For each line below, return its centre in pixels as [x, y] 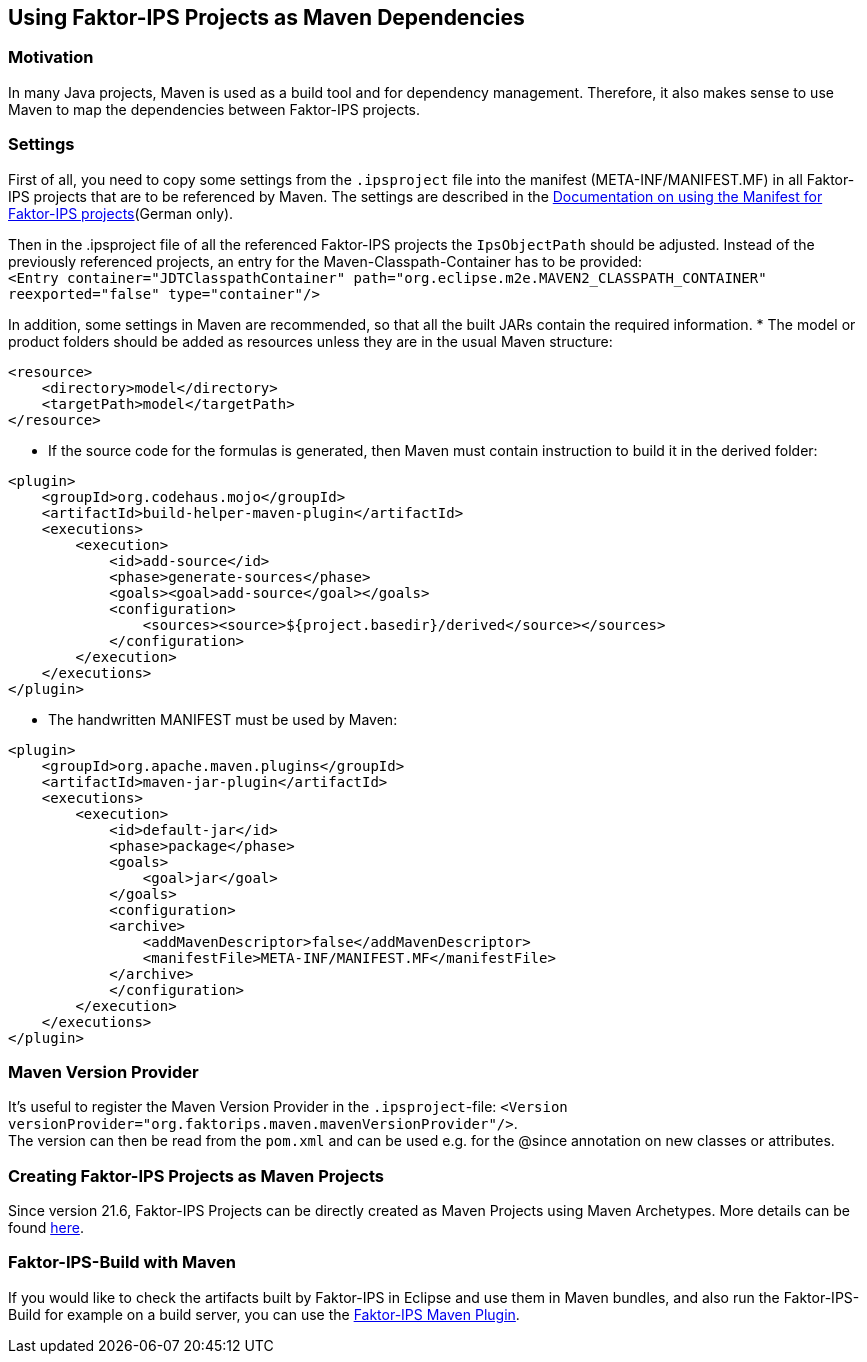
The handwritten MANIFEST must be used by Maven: [223, 719]
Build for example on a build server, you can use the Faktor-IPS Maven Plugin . [264, 1314]
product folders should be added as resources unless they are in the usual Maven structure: [310, 341]
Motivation [51, 57]
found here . [46, 1228]
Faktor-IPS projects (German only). [121, 213]
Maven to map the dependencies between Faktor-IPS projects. [214, 109]
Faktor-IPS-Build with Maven [122, 1262]
